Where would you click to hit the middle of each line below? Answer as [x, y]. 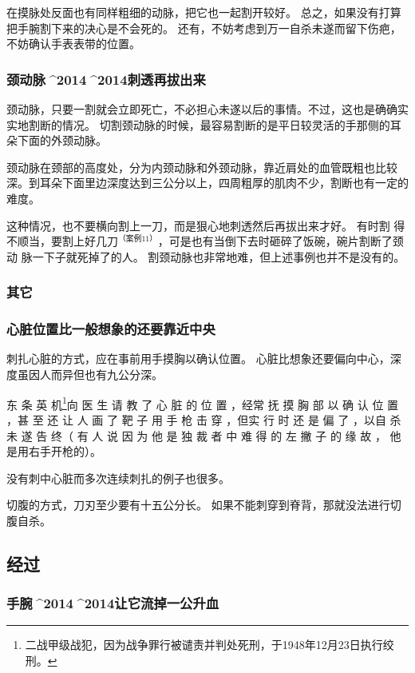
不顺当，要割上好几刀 [62, 241]
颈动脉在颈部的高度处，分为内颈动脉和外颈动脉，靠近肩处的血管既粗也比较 [202, 167]
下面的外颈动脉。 [62, 140]
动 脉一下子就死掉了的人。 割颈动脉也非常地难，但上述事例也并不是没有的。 [206, 256]
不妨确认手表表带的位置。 [73, 44]
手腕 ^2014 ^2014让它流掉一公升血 [113, 603]
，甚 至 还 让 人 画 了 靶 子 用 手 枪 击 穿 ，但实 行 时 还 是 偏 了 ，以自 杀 [204, 419]
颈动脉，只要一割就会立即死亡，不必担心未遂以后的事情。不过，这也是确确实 [207, 109]
